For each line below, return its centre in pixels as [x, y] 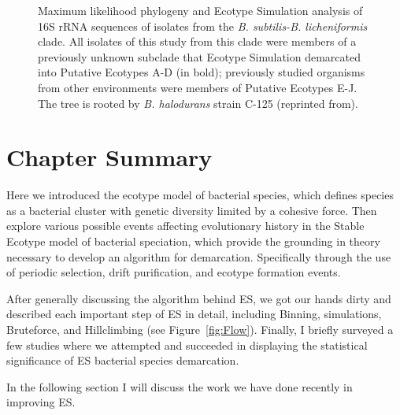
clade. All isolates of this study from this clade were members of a [197, 41]
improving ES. [41, 402]
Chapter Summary [109, 157]
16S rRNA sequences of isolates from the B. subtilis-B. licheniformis [203, 26]
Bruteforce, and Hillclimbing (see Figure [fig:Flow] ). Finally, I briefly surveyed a [200, 330]
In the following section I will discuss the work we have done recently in [180, 386]
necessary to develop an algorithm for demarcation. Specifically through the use [199, 256]
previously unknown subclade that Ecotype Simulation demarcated [199, 56]
